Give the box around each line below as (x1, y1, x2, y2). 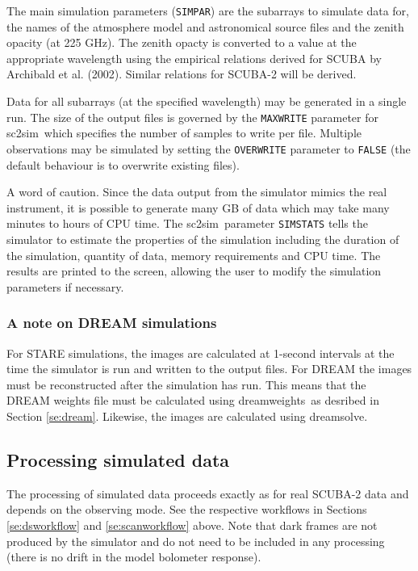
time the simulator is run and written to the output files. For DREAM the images (6, 360, 412, 377)
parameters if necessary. (6, 278, 124, 295)
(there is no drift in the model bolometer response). (6, 548, 261, 565)
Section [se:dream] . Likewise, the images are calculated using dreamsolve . (6, 407, 368, 424)
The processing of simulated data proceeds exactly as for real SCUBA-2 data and (6, 485, 409, 502)
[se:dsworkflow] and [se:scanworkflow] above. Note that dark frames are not (6, 516, 378, 533)
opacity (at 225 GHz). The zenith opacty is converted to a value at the (6, 34, 357, 51)
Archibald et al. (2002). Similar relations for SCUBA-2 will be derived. (6, 65, 357, 82)
